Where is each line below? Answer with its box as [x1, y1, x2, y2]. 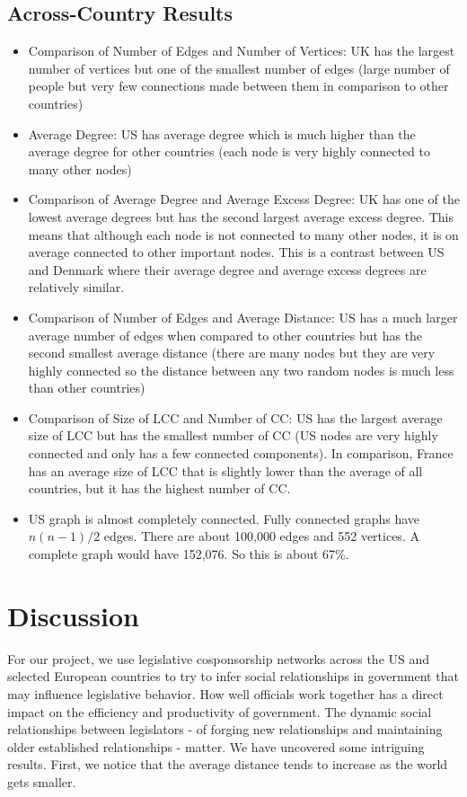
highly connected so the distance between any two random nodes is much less [28, 360, 454, 379]
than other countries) [28, 378, 145, 397]
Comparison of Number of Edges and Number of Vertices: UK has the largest [28, 41, 455, 60]
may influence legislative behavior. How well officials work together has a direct [7, 684, 444, 703]
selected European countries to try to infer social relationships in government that [7, 667, 459, 686]
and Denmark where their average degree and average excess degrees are [28, 260, 427, 279]
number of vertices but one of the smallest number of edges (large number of [28, 58, 450, 77]
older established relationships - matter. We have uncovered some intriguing [7, 737, 425, 756]
